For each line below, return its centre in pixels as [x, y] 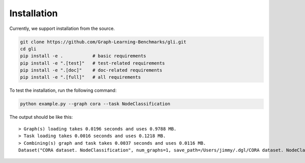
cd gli [28, 49]
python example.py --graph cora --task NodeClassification [95, 104]
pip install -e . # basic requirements [83, 56]
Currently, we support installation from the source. [62, 28]
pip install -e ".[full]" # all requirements [80, 77]
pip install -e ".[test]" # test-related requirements [93, 63]
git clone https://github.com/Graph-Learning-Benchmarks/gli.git [103, 42]
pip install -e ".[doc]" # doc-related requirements [91, 70]
